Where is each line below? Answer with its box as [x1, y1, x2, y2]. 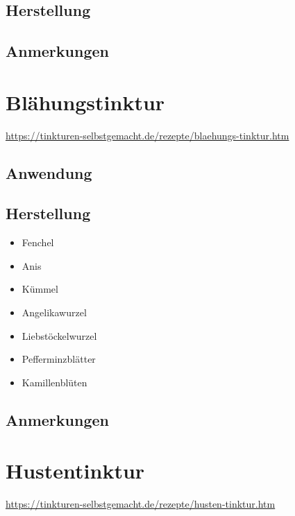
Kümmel [22, 282, 58, 296]
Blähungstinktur [6, 87, 165, 116]
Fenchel [22, 235, 54, 250]
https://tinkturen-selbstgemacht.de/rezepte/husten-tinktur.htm [6, 497, 276, 511]
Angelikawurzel [22, 305, 87, 320]
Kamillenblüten [22, 375, 87, 389]
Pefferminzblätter [22, 352, 96, 366]
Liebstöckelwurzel [22, 328, 97, 343]
